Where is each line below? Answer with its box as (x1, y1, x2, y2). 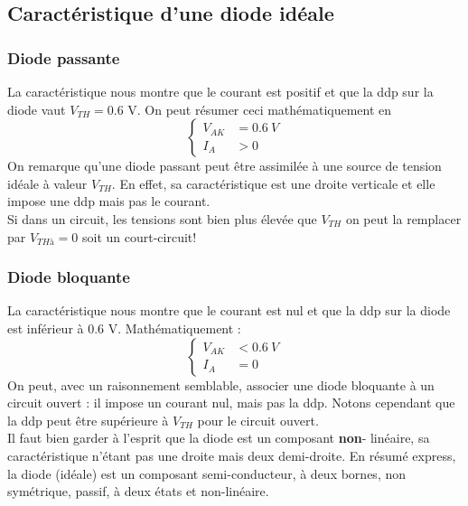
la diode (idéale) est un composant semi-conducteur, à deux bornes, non (7, 464, 406, 483)
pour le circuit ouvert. (197, 410, 319, 429)
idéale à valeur (7, 173, 88, 192)
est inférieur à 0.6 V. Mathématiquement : (7, 318, 241, 337)
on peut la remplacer (345, 209, 462, 228)
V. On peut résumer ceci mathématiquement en (127, 99, 392, 118)
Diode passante (7, 46, 120, 69)
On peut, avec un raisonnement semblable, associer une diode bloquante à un (7, 375, 435, 394)
